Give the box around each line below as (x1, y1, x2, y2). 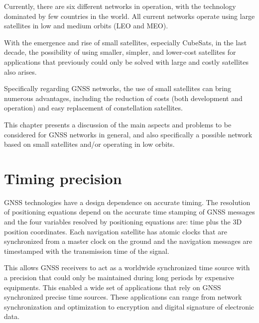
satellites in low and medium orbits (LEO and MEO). (4, 20, 168, 31)
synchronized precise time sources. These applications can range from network (4, 292, 242, 302)
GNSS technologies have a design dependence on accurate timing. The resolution (4, 197, 251, 207)
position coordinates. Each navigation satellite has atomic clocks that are (4, 226, 227, 236)
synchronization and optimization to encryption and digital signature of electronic (4, 301, 255, 312)
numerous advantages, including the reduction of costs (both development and (4, 93, 243, 103)
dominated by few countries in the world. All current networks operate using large (4, 10, 255, 21)
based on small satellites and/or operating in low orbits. (4, 139, 175, 149)
